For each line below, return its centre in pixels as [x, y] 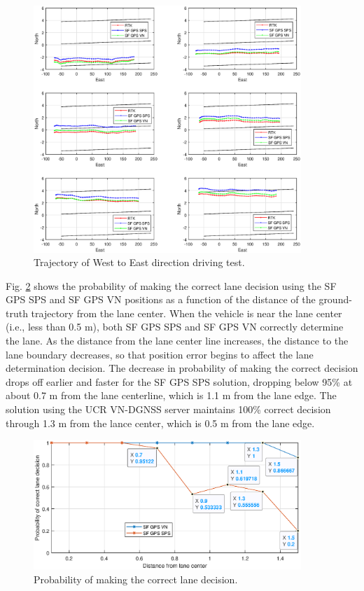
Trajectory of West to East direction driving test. [139, 262]
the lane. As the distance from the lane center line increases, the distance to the [177, 341]
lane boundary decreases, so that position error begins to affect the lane [160, 354]
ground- [335, 299]
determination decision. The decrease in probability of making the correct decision [182, 368]
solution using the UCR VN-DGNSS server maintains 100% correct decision [168, 409]
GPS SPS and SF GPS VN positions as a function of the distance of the [161, 299]
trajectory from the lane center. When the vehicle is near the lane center [187, 313]
